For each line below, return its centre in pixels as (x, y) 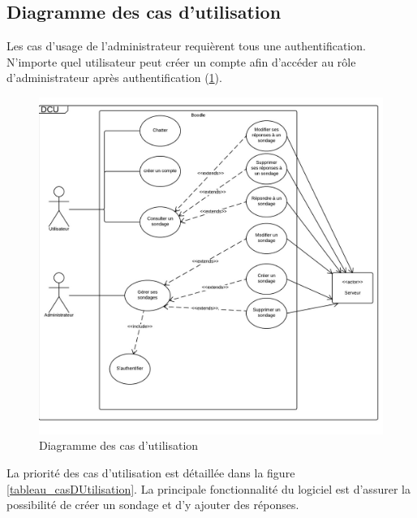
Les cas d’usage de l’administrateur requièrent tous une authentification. (186, 46)
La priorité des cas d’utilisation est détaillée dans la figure (151, 473)
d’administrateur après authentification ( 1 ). (114, 78)
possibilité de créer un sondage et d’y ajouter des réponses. (153, 505)
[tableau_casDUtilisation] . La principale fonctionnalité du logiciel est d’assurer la (208, 488)
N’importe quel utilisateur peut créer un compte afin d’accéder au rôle (181, 61)
